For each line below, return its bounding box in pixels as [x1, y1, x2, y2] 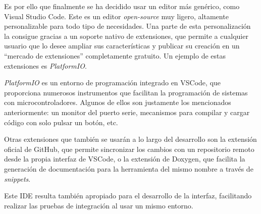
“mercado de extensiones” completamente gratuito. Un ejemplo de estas [4, 50, 226, 61]
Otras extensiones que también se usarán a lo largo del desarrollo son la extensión [4, 134, 257, 144]
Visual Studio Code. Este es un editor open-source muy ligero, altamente [4, 11, 229, 21]
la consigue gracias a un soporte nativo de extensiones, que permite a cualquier [4, 30, 248, 41]
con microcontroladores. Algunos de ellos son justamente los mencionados [4, 97, 231, 108]
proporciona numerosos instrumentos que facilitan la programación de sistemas [4, 87, 248, 97]
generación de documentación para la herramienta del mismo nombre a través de [4, 163, 253, 174]
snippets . [4, 173, 31, 184]
